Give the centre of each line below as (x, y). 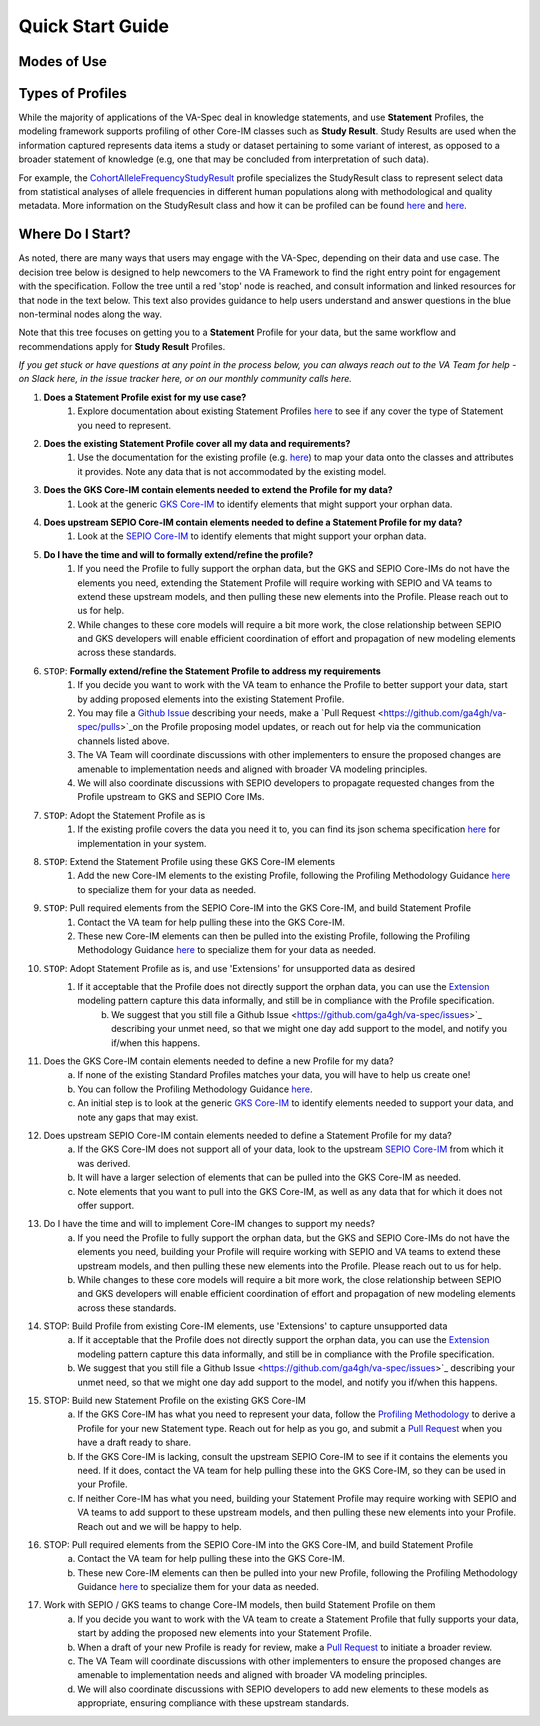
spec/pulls (99, 727)
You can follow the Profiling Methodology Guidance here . (195, 1089)
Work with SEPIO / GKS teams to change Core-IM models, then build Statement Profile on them (239, 1605)
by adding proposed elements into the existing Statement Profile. (211, 699)
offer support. (106, 1205)
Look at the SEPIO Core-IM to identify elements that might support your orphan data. (252, 536)
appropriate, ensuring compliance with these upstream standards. (213, 1703)
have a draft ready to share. (134, 1442)
